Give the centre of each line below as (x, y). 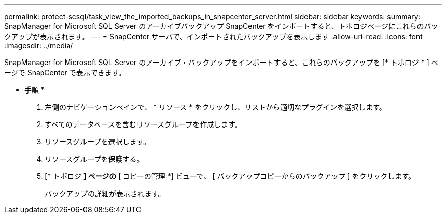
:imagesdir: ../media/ (39, 45)
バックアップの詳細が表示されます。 (105, 193)
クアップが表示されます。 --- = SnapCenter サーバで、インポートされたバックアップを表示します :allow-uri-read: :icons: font (213, 36)
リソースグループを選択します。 (98, 142)
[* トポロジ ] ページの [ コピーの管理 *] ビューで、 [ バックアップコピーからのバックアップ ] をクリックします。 (230, 176)
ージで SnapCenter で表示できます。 (65, 72)
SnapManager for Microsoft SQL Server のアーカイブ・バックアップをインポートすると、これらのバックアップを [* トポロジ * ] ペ (221, 62)
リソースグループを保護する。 (94, 159)
